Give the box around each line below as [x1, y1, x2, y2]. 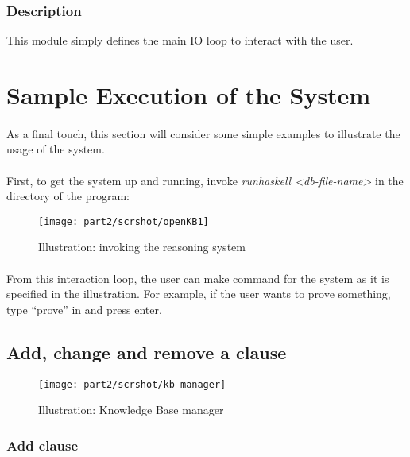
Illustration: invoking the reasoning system [38, 238, 246, 255]
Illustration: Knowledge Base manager [38, 401, 224, 418]
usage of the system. [6, 141, 105, 157]
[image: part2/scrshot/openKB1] [38, 215, 209, 227]
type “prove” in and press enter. [6, 300, 162, 317]
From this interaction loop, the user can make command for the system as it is [6, 269, 389, 286]
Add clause [6, 435, 79, 455]
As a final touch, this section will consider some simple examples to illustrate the [6, 125, 400, 141]
